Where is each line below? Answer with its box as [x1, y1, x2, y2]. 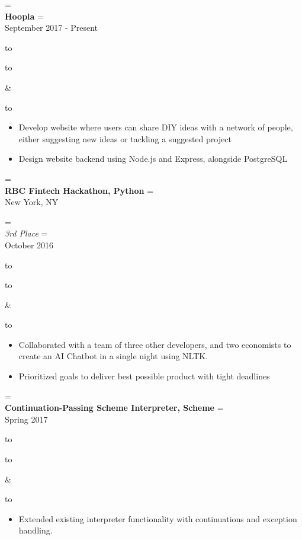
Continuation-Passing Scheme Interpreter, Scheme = [5, 401, 224, 414]
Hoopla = [5, 9, 44, 22]
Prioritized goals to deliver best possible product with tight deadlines [18, 370, 270, 382]
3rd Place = [5, 227, 48, 239]
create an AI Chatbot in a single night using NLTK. [18, 350, 208, 362]
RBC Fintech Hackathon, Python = [5, 184, 154, 196]
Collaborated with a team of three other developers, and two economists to [18, 338, 291, 350]
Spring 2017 [5, 413, 48, 425]
